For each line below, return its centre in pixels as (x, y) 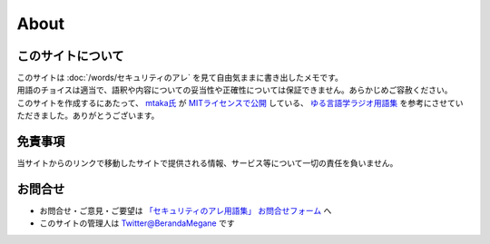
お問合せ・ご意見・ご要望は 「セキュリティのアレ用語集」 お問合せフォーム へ (186, 211)
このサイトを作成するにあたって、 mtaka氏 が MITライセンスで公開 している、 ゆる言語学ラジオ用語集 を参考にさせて (236, 102)
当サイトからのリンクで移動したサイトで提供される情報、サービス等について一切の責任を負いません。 (207, 163)
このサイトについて (70, 56)
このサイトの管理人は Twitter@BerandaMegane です (137, 223)
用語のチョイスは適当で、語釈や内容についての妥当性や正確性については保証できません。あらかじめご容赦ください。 (235, 90)
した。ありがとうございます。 (104, 116)
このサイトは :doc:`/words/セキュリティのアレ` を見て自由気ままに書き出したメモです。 (180, 78)
